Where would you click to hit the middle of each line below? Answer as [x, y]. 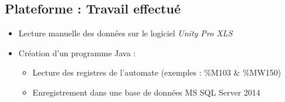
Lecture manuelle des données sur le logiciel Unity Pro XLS [125, 33]
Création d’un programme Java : [77, 52]
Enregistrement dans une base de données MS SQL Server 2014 [146, 92]
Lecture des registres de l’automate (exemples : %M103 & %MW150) [157, 72]
